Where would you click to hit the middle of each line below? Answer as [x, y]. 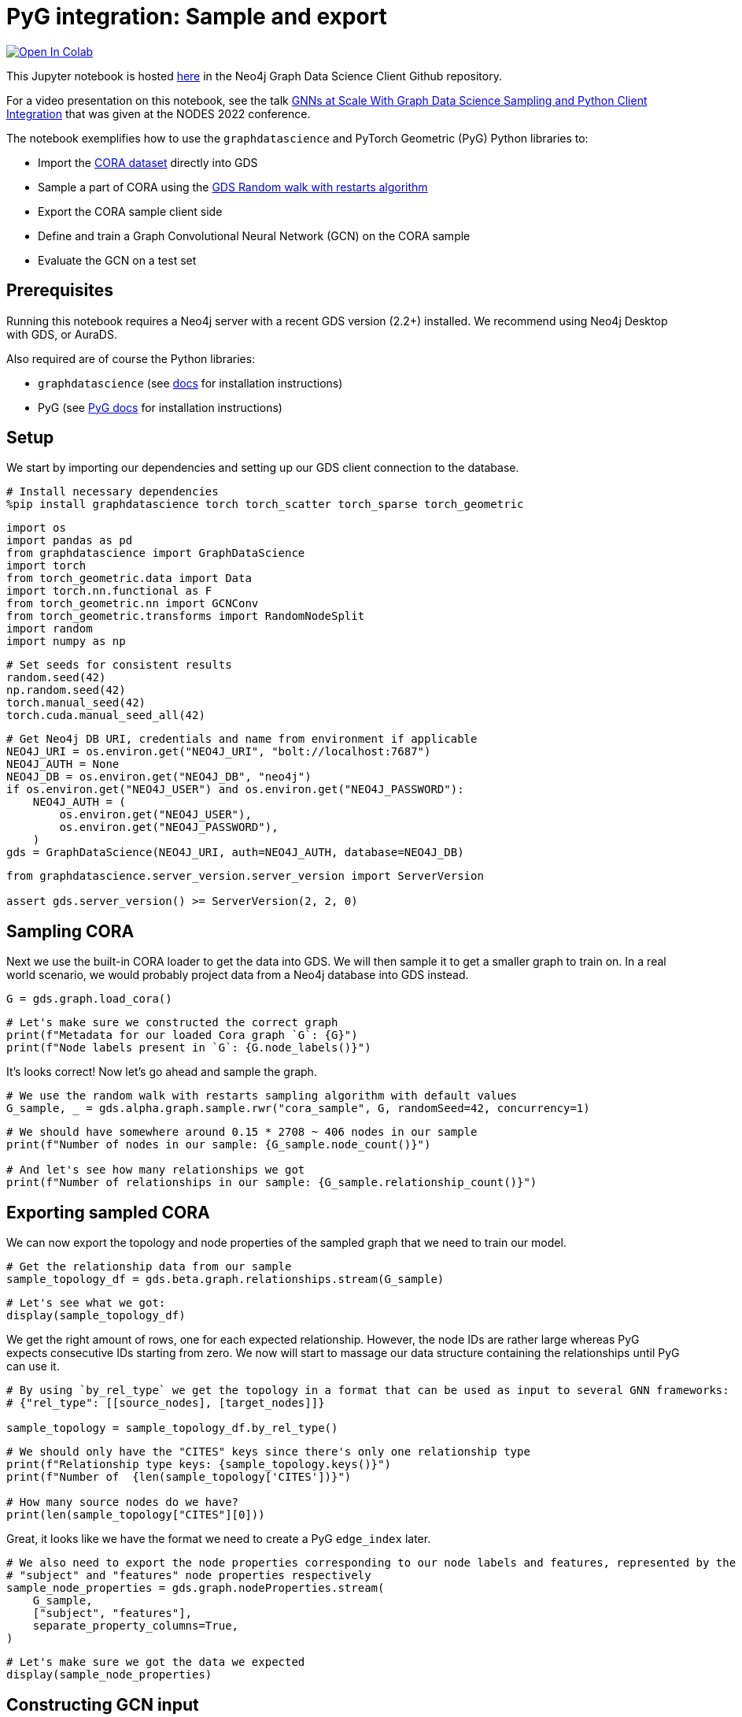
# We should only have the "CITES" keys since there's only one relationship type [268, 1452]
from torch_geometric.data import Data [129, 579]
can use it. [33, 1367]
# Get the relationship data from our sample [149, 1267]
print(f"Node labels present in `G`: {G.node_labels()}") [189, 1048]
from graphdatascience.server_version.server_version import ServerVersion [245, 876]
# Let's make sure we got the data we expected [156, 1662]
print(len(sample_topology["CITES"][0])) [136, 1515]
